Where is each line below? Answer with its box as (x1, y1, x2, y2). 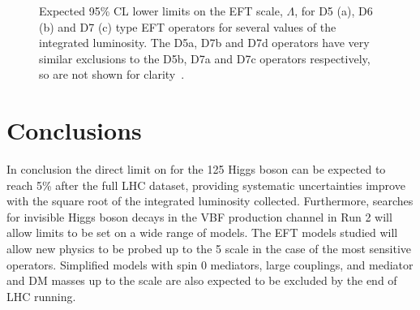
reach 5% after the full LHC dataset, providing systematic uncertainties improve (6, 176, 405, 193)
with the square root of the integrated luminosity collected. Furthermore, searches (6, 192, 414, 209)
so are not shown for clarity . (39, 66, 185, 83)
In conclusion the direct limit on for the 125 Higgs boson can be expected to (6, 161, 386, 178)
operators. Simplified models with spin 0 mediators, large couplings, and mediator (6, 256, 414, 273)
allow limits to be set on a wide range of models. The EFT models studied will (6, 224, 398, 241)
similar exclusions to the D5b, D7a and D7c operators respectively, (39, 50, 371, 67)
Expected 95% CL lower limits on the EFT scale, (39, 2, 283, 19)
